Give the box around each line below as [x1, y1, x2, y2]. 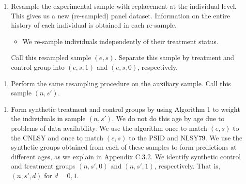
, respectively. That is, [154, 161, 220, 171]
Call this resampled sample [11, 52, 91, 62]
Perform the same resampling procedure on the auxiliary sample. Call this [11, 78, 231, 88]
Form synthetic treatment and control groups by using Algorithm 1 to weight [11, 104, 240, 114]
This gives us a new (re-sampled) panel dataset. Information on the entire [11, 10, 230, 20]
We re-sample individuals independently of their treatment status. [22, 36, 218, 46]
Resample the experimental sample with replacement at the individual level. [11, 1, 237, 11]
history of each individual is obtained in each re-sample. [11, 20, 177, 30]
